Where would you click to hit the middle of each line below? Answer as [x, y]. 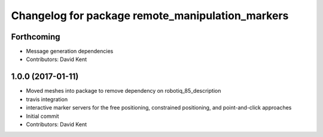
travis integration [47, 99]
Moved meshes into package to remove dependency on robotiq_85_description [124, 91]
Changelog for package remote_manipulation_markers [150, 16]
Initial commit [42, 116]
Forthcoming [36, 37]
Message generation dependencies [70, 51]
